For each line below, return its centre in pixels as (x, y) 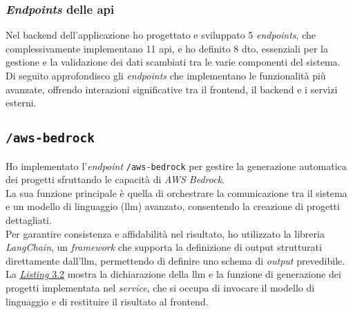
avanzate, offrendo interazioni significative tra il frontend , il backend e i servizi (172, 89)
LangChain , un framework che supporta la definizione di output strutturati (164, 247)
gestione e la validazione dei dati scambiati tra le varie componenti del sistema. (173, 62)
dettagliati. (29, 220)
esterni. (21, 103)
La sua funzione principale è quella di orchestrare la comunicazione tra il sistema (176, 192)
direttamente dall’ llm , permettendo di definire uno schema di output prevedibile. (175, 260)
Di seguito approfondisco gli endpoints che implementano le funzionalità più (166, 75)
